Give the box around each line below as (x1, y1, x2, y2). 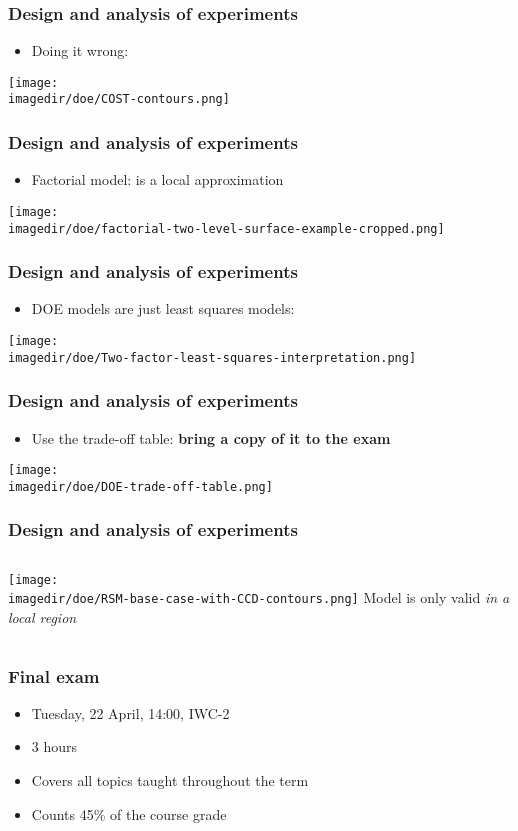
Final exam (8, 663, 100, 688)
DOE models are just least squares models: (31, 298, 295, 319)
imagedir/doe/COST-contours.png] (8, 92, 230, 107)
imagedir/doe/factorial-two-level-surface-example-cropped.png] (8, 221, 445, 236)
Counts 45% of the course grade (31, 803, 227, 824)
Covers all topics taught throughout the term (31, 770, 309, 791)
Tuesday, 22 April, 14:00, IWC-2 (31, 702, 230, 723)
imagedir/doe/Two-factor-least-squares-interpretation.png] (8, 350, 417, 365)
